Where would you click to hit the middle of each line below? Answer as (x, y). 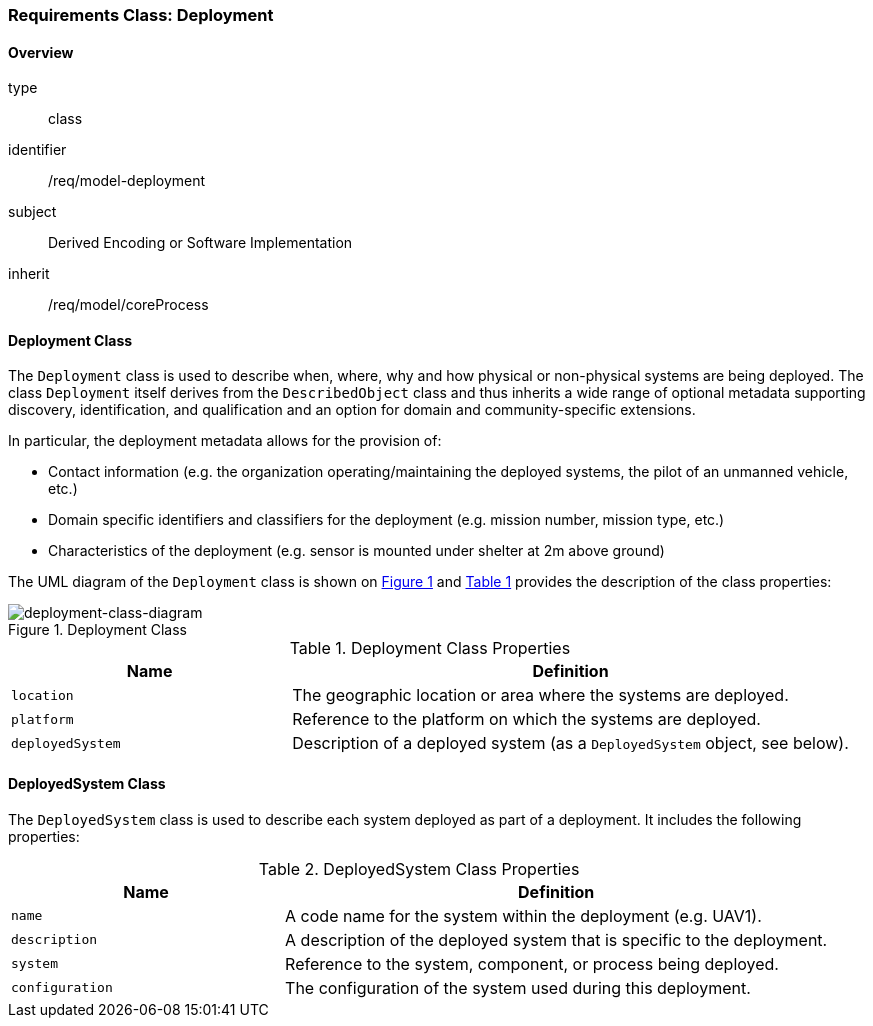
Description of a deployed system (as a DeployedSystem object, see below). (570, 743)
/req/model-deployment (127, 181)
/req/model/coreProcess (128, 305)
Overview (41, 52)
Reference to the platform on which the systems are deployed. (526, 719)
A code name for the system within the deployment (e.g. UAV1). (523, 915)
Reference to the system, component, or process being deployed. (532, 963)
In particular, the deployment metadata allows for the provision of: (225, 441)
